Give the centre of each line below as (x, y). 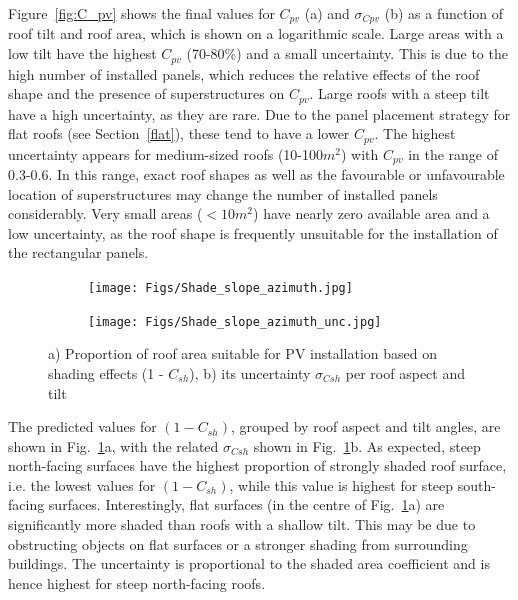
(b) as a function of (444, 13)
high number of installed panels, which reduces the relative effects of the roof (244, 73)
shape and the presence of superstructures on (146, 93)
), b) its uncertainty (250, 372)
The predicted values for (82, 426)
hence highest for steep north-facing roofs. (137, 582)
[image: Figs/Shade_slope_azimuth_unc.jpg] (235, 321)
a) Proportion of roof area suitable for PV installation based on (242, 353)
